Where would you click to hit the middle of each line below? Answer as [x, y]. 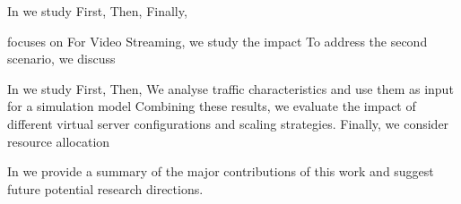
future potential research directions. [105, 188]
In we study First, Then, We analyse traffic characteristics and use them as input [230, 88]
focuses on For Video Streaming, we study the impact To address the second [217, 41]
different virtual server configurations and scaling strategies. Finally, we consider [228, 123]
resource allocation [59, 141]
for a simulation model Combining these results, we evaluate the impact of [212, 106]
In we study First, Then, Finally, [97, 11]
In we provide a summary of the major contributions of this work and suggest [221, 171]
